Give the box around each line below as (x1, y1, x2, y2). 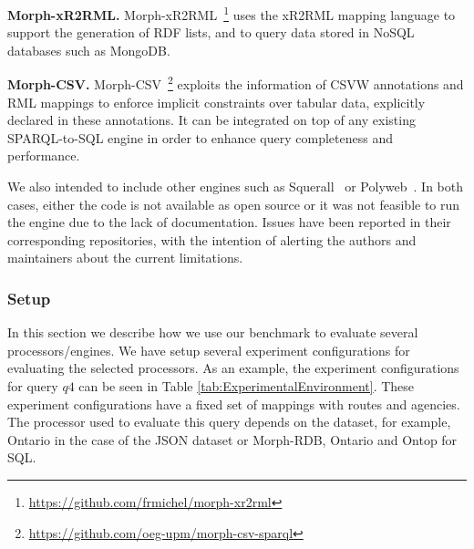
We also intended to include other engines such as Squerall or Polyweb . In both (7, 177, 463, 196)
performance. (7, 146, 80, 165)
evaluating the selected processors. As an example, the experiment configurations (7, 358, 459, 378)
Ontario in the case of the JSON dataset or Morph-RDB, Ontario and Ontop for (7, 430, 458, 449)
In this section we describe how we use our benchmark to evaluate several (7, 323, 418, 342)
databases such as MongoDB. (7, 40, 170, 59)
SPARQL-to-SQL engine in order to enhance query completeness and (7, 128, 393, 147)
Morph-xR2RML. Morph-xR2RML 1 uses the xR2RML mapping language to (7, 3, 456, 24)
